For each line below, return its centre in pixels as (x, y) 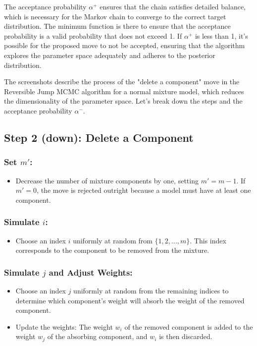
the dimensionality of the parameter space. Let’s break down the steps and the (123, 101)
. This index (208, 240)
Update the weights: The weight (64, 326)
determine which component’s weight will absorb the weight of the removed (130, 300)
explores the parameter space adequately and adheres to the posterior (110, 55)
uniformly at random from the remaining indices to (151, 290)
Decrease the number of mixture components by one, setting (107, 180)
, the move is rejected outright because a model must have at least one (144, 190)
